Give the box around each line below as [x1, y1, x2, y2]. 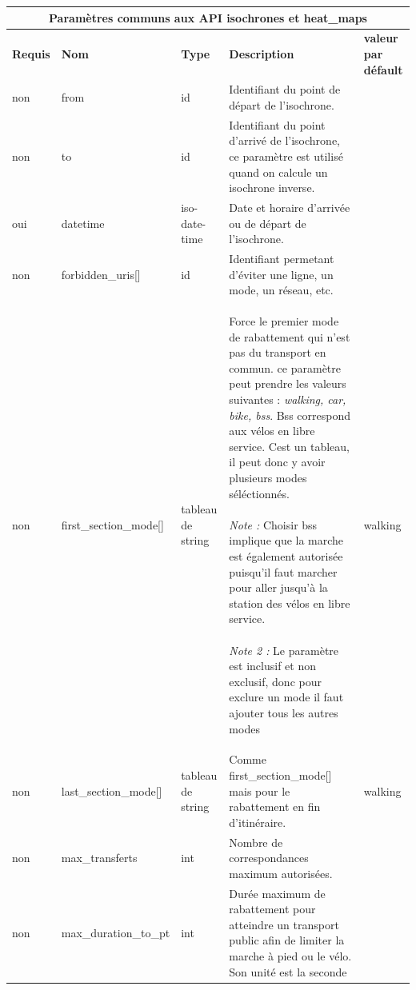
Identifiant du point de [229, 81, 341, 98]
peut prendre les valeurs [229, 375, 346, 392]
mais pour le [229, 782, 290, 799]
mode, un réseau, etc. [229, 281, 334, 298]
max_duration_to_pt [61, 924, 170, 940]
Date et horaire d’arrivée [229, 199, 350, 216]
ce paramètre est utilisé [229, 148, 343, 164]
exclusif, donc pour [229, 673, 322, 689]
